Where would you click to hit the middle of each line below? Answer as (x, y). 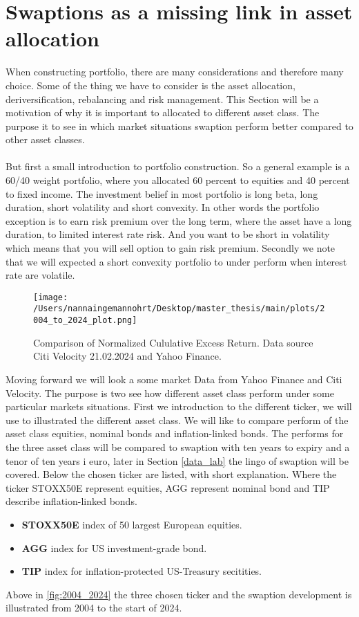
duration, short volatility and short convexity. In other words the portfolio (163, 207)
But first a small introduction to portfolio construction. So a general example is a (178, 166)
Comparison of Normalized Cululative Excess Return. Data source (173, 342)
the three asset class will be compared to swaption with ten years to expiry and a (178, 446)
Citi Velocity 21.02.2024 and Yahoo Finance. (127, 356)
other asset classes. (45, 139)
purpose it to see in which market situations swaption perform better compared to (179, 126)
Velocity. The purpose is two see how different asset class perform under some (170, 393)
